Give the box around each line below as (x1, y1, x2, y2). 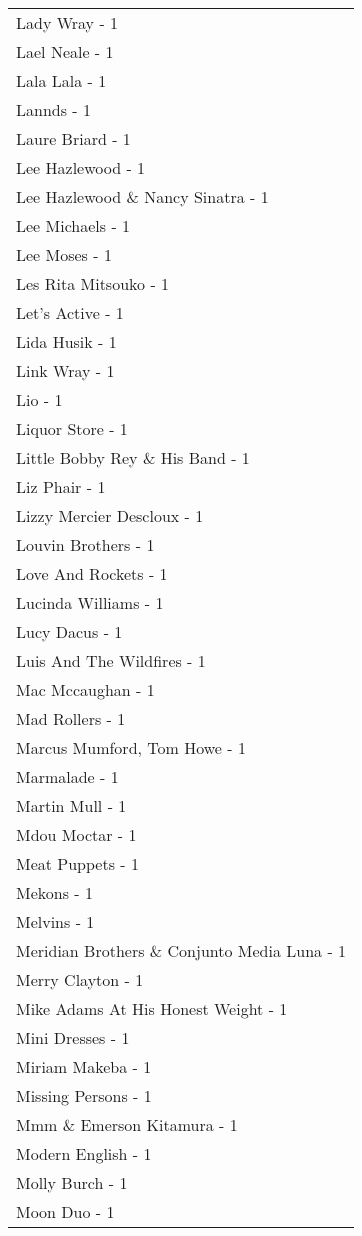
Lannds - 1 (16, 98, 91, 121)
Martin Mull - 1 (16, 794, 127, 817)
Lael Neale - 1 (16, 40, 114, 63)
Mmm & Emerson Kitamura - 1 (16, 1113, 238, 1136)
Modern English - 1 (16, 1142, 152, 1165)
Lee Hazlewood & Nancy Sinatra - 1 (16, 185, 269, 208)
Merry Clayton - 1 (16, 968, 144, 991)
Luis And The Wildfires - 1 (16, 649, 206, 672)
